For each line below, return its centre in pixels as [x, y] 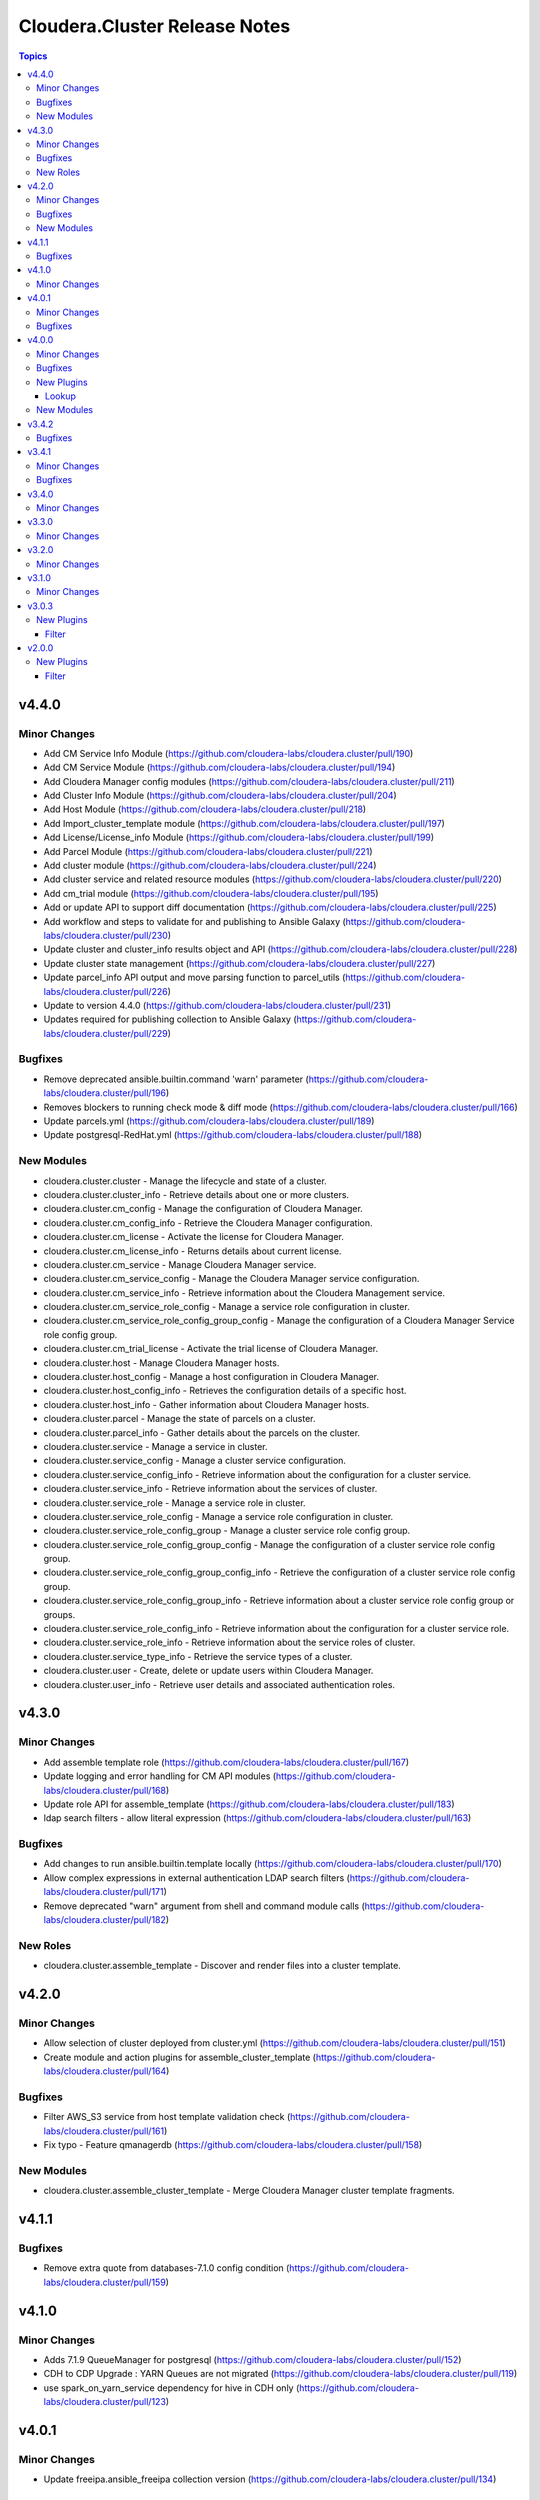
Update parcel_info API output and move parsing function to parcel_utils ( [194, 977]
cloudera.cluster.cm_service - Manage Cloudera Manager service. [180, 1264]
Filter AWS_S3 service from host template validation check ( [167, 2117]
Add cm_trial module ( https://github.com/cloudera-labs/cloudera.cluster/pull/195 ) [211, 893]
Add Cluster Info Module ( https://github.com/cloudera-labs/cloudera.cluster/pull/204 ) [220, 796]
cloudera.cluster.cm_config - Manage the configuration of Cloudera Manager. [203, 1209]
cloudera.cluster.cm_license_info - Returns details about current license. [192, 1251]
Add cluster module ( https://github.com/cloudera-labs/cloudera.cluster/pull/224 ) [210, 866]
